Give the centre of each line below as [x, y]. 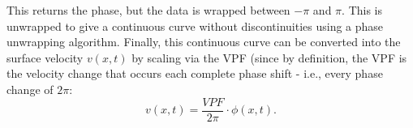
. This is [362, 10]
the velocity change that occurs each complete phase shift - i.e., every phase [195, 73]
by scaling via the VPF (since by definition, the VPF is [269, 57]
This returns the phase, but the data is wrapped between [148, 10]
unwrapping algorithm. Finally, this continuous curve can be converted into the [204, 42]
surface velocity [45, 57]
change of [30, 89]
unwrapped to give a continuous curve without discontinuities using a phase [195, 26]
